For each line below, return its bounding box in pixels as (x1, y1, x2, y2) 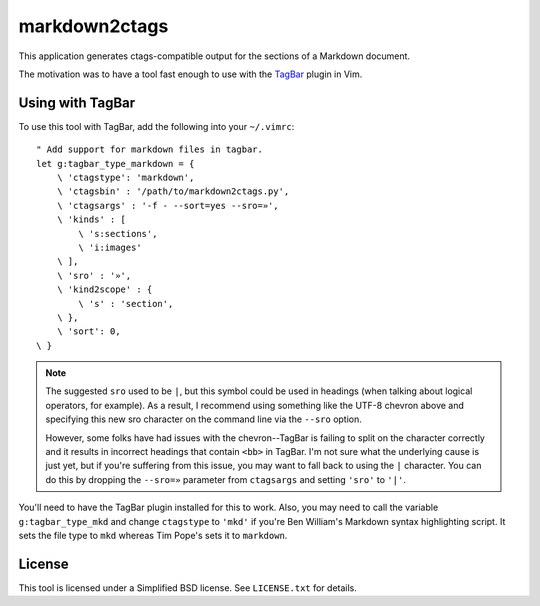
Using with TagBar (18, 94, 136, 111)
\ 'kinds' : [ (56, 214, 127, 225)
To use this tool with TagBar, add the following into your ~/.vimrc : (18, 120, 295, 132)
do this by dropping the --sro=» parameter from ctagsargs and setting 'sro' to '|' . (45, 473, 407, 485)
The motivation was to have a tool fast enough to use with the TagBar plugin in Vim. (18, 68, 363, 80)
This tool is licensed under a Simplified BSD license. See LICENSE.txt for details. (18, 581, 357, 594)
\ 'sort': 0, (56, 326, 121, 337)
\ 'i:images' (78, 241, 142, 253)
